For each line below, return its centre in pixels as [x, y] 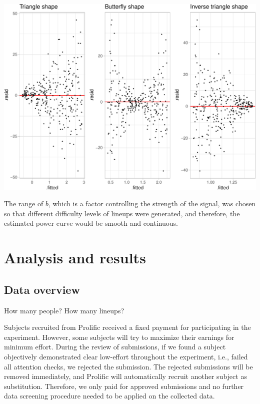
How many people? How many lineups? [64, 310]
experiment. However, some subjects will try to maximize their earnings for [119, 337]
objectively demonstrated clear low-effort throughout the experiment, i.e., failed [126, 356]
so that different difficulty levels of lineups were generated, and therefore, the [122, 213]
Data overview [42, 289]
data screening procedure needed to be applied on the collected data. [109, 396]
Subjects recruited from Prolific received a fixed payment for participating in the [127, 327]
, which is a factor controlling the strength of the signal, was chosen [152, 204]
